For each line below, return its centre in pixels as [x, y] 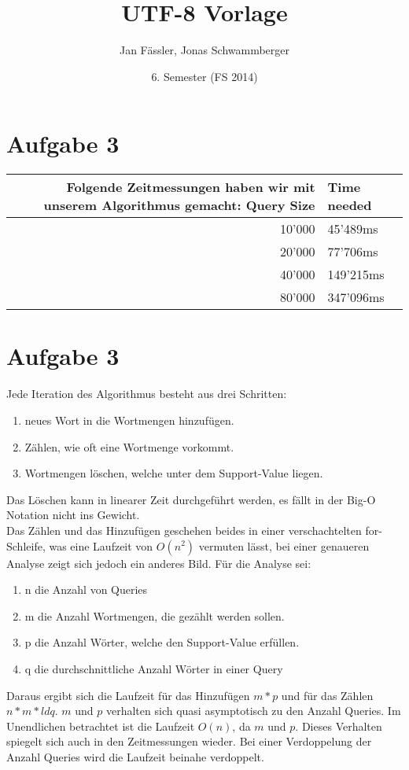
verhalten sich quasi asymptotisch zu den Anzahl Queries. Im [253, 711]
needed [350, 205]
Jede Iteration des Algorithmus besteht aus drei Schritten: [147, 394]
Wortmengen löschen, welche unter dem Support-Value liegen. [174, 473]
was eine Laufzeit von [101, 545]
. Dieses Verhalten [339, 726]
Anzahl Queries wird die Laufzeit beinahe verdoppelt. [135, 756]
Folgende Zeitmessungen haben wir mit [191, 187]
